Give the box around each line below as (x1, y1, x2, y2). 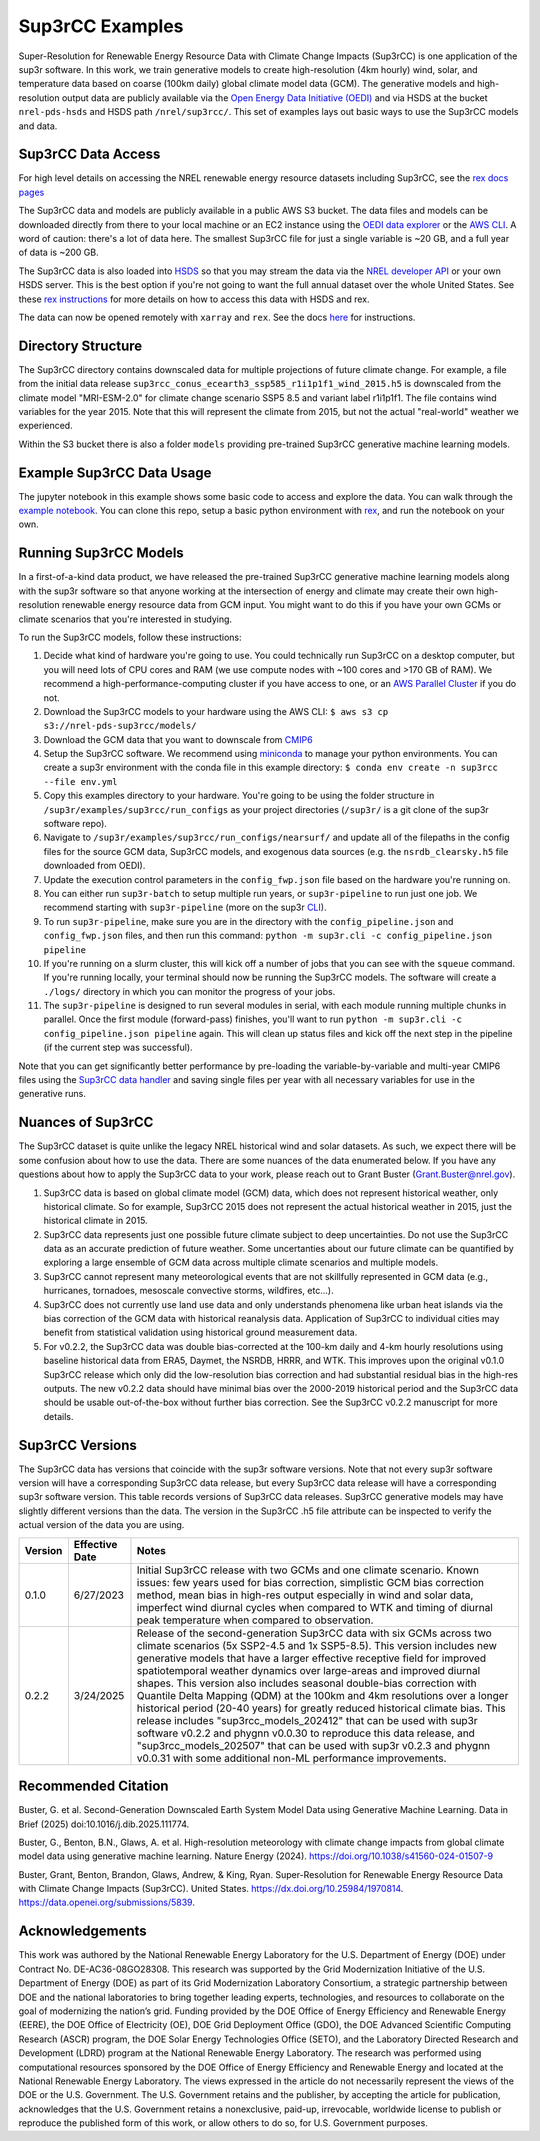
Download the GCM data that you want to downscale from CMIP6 (43, 733, 314, 745)
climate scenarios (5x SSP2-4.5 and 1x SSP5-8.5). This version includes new (136, 1638, 497, 1652)
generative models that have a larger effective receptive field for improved (136, 1651, 487, 1665)
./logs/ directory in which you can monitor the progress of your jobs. (43, 985, 336, 997)
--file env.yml (43, 776, 119, 787)
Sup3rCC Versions (18, 1436, 137, 1454)
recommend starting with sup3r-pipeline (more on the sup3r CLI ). (43, 901, 327, 914)
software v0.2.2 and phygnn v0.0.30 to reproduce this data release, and (136, 1726, 475, 1740)
